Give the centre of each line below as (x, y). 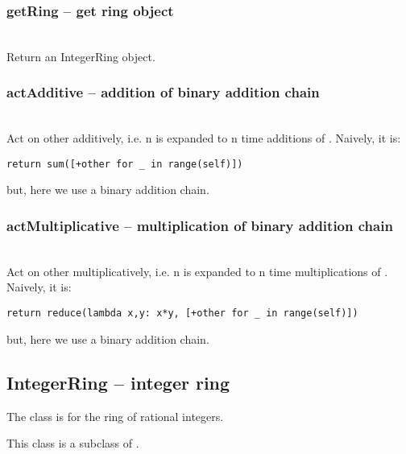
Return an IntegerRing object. (81, 56)
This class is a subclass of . (73, 443)
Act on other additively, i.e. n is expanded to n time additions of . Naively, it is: (204, 138)
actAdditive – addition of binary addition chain (163, 92)
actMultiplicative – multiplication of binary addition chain (200, 225)
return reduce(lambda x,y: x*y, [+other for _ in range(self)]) (182, 314)
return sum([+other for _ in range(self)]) (125, 164)
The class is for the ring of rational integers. (115, 416)
